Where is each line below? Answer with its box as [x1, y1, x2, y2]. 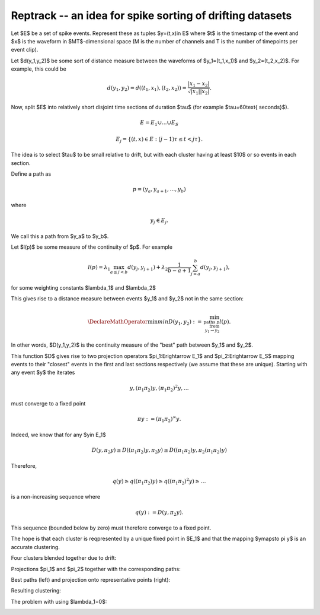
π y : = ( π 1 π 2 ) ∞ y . [137, 414, 181, 424]
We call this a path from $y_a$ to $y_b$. [11, 232, 109, 240]
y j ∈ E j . [150, 217, 169, 225]
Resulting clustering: [11, 587, 62, 594]
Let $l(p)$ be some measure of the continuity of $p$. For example [11, 243, 173, 251]
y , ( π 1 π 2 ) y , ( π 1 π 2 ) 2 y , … [129, 383, 189, 393]
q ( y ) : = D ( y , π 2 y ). [135, 509, 184, 517]
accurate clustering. [11, 543, 60, 550]
